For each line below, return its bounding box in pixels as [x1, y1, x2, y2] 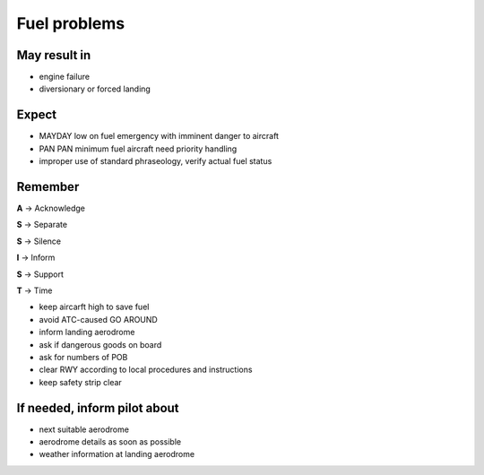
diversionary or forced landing [39, 83, 151, 94]
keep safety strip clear [39, 376, 123, 387]
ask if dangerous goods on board [39, 339, 162, 350]
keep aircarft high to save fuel [39, 301, 150, 313]
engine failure [39, 72, 90, 82]
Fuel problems [16, 13, 125, 33]
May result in [16, 47, 91, 63]
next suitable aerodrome [39, 424, 130, 435]
